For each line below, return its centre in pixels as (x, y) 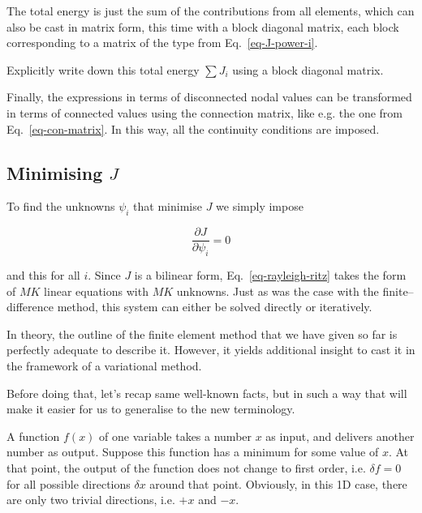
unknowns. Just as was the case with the (278, 291)
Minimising (55, 172)
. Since (104, 275)
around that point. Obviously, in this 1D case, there (278, 483)
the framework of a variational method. (104, 365)
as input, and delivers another (340, 436)
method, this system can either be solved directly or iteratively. (215, 307)
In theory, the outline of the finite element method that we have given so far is (202, 333)
